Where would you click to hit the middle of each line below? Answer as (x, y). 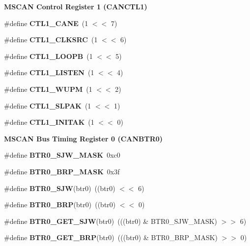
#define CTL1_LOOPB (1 (48, 56)
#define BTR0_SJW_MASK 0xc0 (62, 155)
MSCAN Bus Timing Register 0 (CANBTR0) (83, 138)
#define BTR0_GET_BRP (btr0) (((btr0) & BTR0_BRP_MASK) (111, 237)
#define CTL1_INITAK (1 (49, 122)
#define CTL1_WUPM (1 (48, 89)
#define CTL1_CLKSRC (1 (51, 40)
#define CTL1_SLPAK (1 (48, 105)
